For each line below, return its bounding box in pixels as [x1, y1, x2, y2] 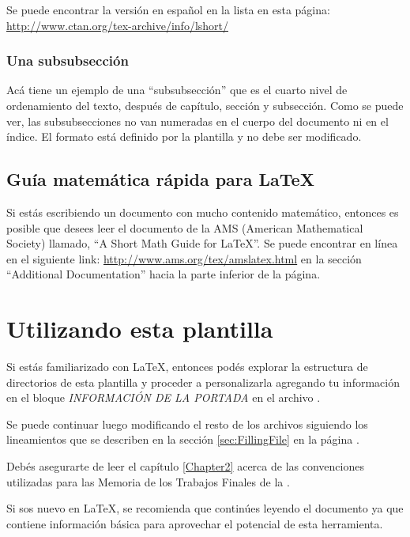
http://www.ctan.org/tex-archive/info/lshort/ [6, 17, 229, 33]
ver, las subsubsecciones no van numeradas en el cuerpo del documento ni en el [6, 112, 389, 129]
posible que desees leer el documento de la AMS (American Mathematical [6, 219, 363, 236]
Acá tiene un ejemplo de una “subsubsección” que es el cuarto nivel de [6, 81, 348, 98]
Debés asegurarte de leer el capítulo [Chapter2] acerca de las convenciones [6, 458, 364, 475]
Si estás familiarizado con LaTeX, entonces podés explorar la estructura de [6, 358, 368, 375]
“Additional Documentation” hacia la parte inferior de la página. [6, 266, 321, 282]
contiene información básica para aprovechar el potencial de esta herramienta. [6, 515, 383, 531]
